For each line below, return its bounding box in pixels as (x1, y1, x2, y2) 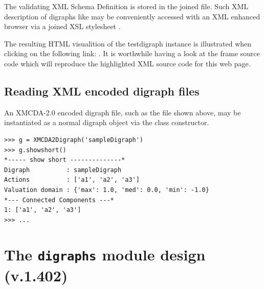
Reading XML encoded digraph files (4, 83, 200, 99)
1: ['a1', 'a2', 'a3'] (4, 206, 81, 214)
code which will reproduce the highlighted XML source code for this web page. (4, 58, 251, 68)
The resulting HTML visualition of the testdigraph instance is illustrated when (4, 38, 252, 49)
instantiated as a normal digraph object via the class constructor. (4, 117, 209, 128)
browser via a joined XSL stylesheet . (4, 21, 121, 32)
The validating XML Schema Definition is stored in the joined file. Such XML (4, 1, 249, 11)
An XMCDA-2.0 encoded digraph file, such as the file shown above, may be (4, 107, 241, 117)
